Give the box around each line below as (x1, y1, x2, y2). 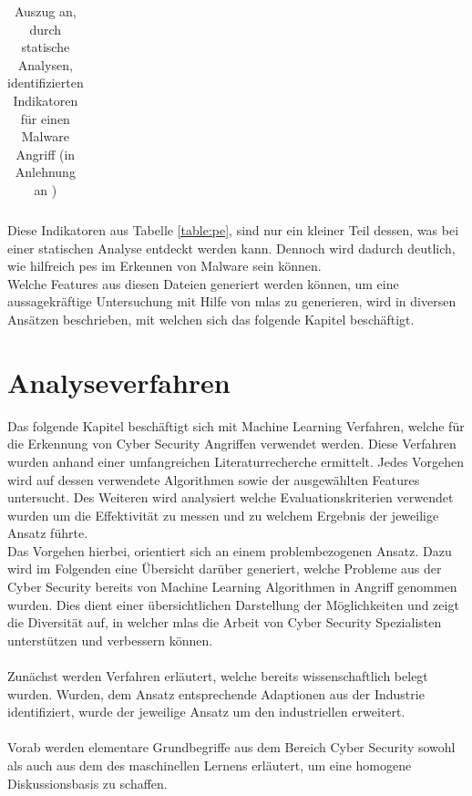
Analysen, (17, 55, 73, 74)
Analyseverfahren (7, 363, 231, 400)
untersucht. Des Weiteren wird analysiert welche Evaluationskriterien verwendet (7, 488, 454, 507)
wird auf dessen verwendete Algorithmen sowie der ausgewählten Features (7, 470, 420, 489)
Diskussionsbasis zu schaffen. (7, 773, 168, 792)
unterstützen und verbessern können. (7, 630, 213, 649)
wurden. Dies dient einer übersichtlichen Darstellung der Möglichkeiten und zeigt (7, 594, 459, 614)
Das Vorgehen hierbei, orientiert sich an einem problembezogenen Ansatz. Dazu (7, 541, 452, 560)
